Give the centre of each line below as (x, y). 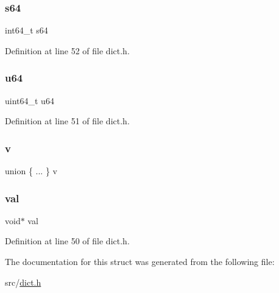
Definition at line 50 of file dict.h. (67, 241)
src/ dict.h (23, 282)
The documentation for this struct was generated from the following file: (140, 262)
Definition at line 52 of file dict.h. (67, 50)
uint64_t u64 (30, 100)
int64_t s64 (26, 30)
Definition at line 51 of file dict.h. (67, 121)
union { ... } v (31, 171)
